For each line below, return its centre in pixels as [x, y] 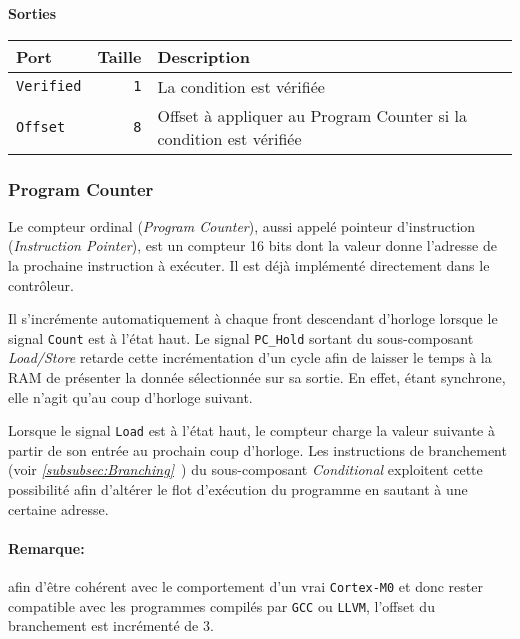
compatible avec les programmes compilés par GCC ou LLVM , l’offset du [221, 605]
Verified [49, 86]
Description [204, 56]
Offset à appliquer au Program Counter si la [312, 115]
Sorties [32, 13]
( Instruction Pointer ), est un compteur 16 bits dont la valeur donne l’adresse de [252, 245]
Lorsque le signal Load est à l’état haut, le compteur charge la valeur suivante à [251, 430]
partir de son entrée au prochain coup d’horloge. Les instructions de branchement [257, 449]
